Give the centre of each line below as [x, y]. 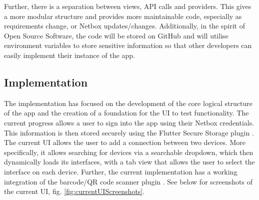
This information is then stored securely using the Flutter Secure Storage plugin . [129, 132]
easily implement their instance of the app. [69, 55]
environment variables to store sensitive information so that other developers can [128, 45]
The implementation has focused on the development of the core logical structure [128, 103]
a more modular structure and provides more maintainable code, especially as [123, 16]
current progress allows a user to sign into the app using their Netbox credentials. [129, 122]
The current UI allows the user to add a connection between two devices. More [125, 142]
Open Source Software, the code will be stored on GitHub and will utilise [116, 35]
